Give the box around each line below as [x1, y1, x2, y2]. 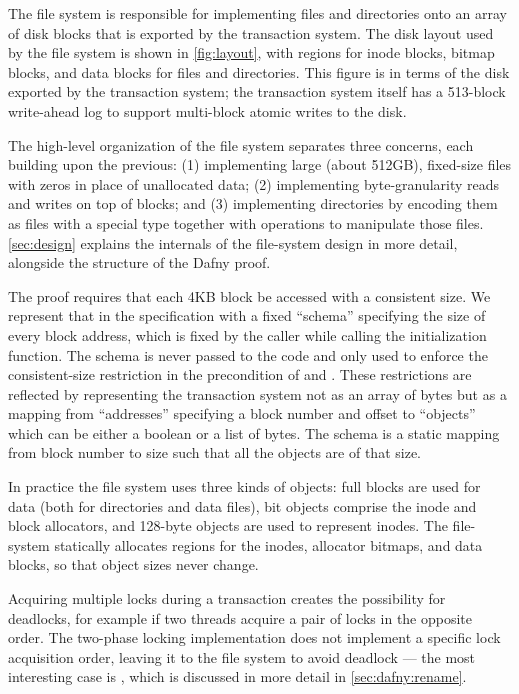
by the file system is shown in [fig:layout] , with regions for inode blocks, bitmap [8, 42, 495, 63]
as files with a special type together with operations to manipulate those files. [8, 212, 484, 233]
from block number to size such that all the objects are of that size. [8, 442, 421, 463]
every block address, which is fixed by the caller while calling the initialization [8, 324, 487, 345]
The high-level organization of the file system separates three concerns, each [8, 134, 474, 155]
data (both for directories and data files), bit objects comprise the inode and [8, 495, 477, 516]
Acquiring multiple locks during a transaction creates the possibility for [8, 588, 446, 609]
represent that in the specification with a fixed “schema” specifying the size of [8, 305, 486, 326]
